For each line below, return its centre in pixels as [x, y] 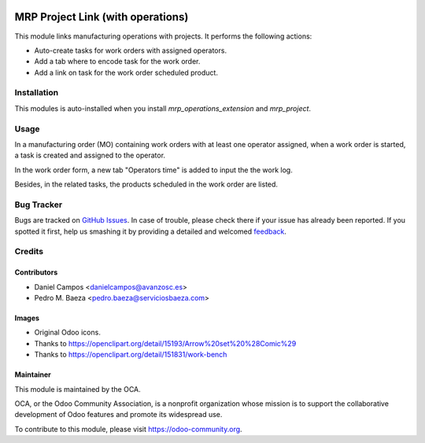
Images [27, 318]
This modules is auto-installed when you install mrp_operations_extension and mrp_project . [163, 108]
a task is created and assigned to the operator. [90, 155]
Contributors [36, 272]
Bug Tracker [39, 205]
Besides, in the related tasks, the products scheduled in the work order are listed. [146, 184]
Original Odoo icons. [68, 332]
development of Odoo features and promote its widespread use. [118, 415]
